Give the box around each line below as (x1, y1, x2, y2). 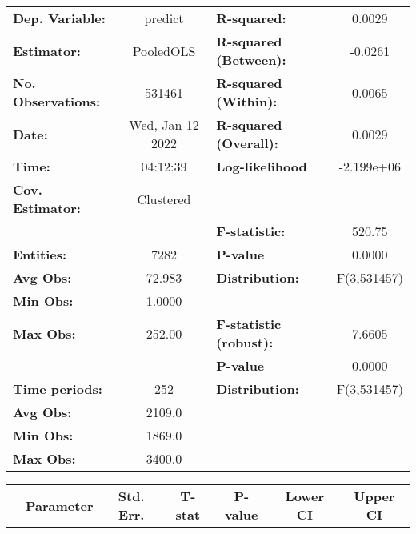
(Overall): (216, 134, 278, 152)
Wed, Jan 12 (129, 115, 199, 134)
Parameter (26, 496, 94, 515)
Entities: (13, 245, 67, 263)
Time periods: (13, 379, 102, 398)
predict (144, 9, 184, 27)
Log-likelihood (216, 157, 307, 175)
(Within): (216, 92, 278, 110)
